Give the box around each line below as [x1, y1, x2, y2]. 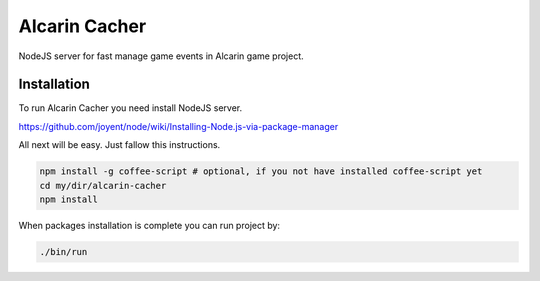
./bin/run [39, 246, 88, 257]
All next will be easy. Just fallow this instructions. [18, 139, 221, 151]
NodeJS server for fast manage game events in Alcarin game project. [18, 50, 304, 62]
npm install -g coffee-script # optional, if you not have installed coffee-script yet [39, 166, 483, 177]
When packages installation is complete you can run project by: [18, 219, 280, 231]
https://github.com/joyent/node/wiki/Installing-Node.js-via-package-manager [18, 120, 339, 132]
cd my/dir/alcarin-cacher [39, 180, 167, 191]
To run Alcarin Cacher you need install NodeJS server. [18, 102, 243, 114]
